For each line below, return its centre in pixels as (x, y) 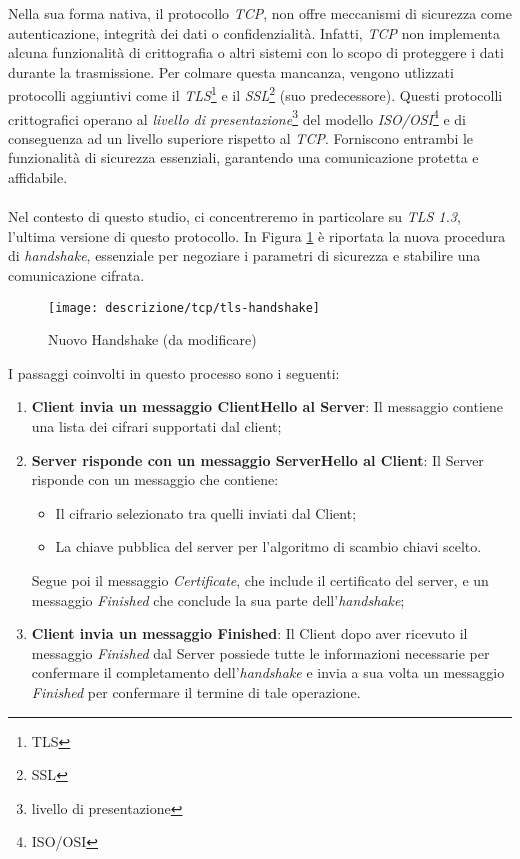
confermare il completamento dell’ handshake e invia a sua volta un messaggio (268, 672)
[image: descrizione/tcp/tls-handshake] (184, 307)
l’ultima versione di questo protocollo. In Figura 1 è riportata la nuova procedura (257, 235)
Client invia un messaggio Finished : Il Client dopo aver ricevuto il (249, 633)
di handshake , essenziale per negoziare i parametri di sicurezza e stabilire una (244, 255)
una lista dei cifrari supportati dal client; (156, 426)
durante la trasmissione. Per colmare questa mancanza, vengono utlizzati (231, 71)
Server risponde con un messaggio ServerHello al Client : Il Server (257, 459)
